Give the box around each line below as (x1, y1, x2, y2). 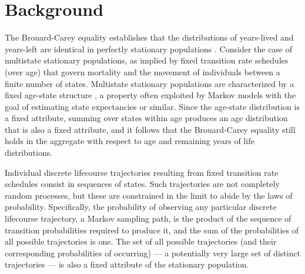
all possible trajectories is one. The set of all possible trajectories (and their (5, 235, 277, 248)
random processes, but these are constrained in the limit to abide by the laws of (5, 189, 293, 201)
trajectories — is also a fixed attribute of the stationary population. (5, 258, 249, 270)
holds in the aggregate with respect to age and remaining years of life (5, 135, 254, 147)
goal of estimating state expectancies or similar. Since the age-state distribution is (5, 100, 300, 112)
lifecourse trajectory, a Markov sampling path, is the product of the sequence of (5, 212, 291, 225)
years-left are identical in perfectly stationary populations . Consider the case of (5, 42, 293, 55)
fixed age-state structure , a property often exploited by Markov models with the (5, 89, 296, 101)
